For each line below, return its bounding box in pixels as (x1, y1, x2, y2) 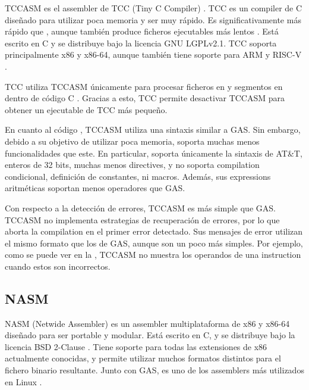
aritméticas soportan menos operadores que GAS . (5, 182, 185, 194)
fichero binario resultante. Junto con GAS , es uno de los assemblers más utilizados (5, 364, 304, 376)
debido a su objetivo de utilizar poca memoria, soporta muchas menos (5, 135, 260, 147)
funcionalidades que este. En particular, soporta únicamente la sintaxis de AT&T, (5, 146, 302, 159)
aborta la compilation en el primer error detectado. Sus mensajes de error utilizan (5, 225, 303, 238)
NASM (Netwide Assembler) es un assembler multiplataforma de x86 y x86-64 (5, 317, 290, 329)
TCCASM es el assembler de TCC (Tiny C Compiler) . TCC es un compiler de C (5, 2, 302, 14)
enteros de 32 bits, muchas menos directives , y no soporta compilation (5, 158, 260, 171)
